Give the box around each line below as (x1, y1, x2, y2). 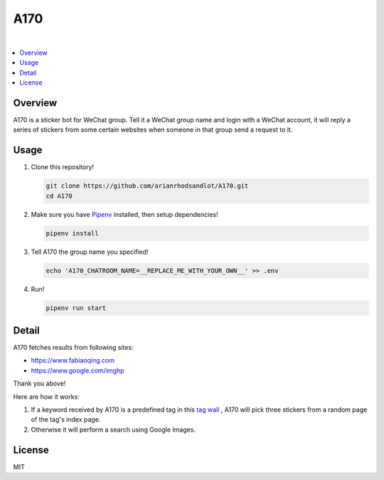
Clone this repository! (31, 163, 95, 171)
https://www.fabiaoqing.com (31, 356, 115, 365)
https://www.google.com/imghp (31, 366, 124, 375)
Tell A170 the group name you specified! (31, 247, 149, 256)
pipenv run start (46, 304, 107, 312)
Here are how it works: (13, 392, 80, 401)
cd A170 (46, 192, 73, 200)
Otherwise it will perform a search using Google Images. (31, 425, 196, 434)
